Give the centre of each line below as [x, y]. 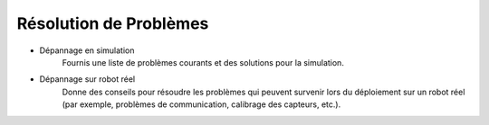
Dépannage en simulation [87, 50]
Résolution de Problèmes [113, 23]
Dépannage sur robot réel [87, 79]
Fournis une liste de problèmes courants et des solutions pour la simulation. [203, 62]
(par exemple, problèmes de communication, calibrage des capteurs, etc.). [201, 104]
